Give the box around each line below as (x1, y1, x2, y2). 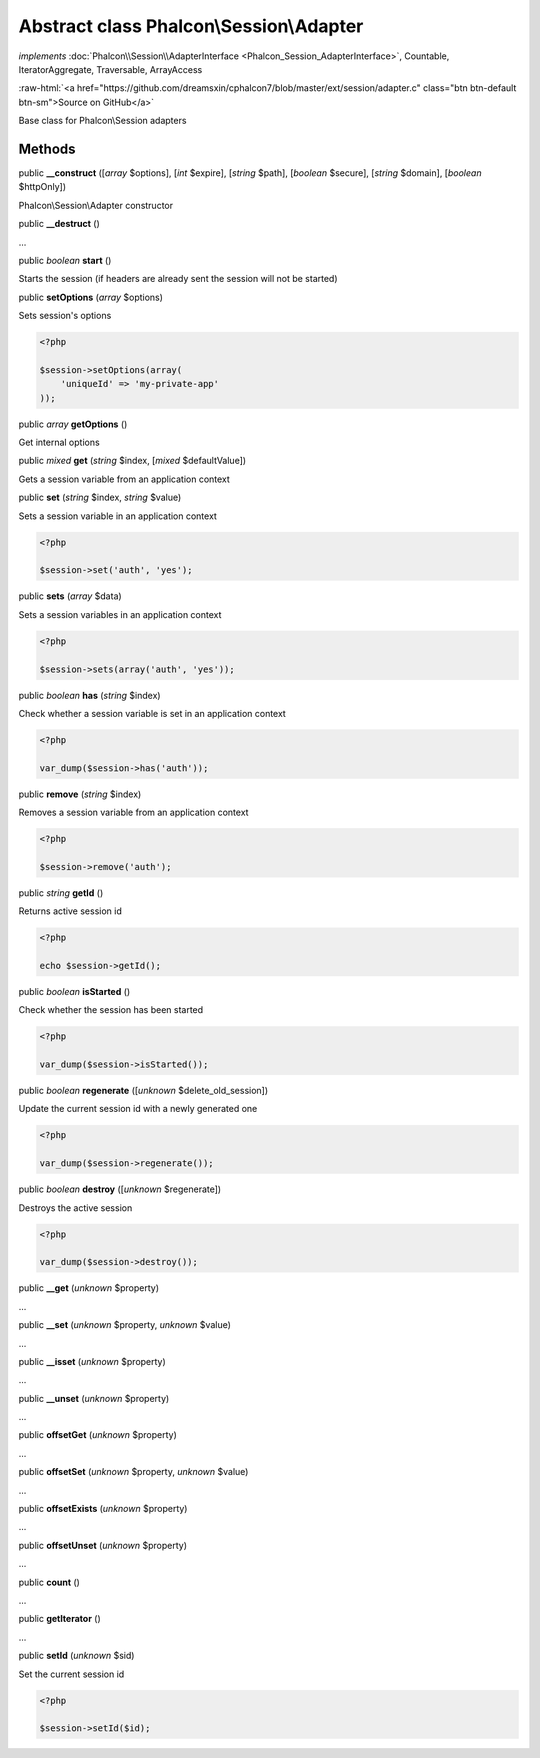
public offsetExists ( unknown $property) (18, 1503, 188, 1515)
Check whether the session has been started (18, 1004, 204, 1016)
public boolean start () (18, 254, 112, 266)
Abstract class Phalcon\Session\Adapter (18, 15, 364, 37)
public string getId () (18, 886, 104, 899)
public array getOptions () (18, 418, 128, 430)
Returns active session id (18, 905, 122, 917)
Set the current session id (18, 1668, 125, 1680)
